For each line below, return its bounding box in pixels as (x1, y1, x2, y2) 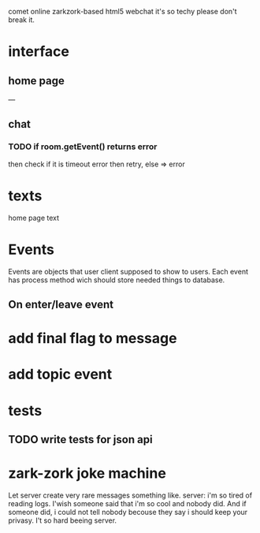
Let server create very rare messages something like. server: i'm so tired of (8, 490, 253, 500)
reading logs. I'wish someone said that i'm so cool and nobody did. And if (8, 498, 247, 508)
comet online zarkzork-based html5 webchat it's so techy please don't (8, 7, 238, 16)
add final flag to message (8, 330, 177, 348)
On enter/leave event (8, 297, 114, 311)
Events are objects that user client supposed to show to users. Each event (8, 266, 248, 276)
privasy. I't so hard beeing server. (8, 516, 117, 525)
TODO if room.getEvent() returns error (8, 141, 158, 152)
